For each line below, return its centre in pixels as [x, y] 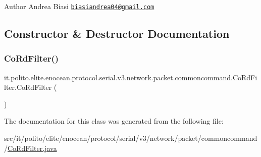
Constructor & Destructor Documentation [117, 34]
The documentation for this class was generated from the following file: [114, 121]
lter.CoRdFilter [28, 87]
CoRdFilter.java [32, 148]
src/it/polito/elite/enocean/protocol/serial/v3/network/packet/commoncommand [131, 138]
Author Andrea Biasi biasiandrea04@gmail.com [79, 6]
